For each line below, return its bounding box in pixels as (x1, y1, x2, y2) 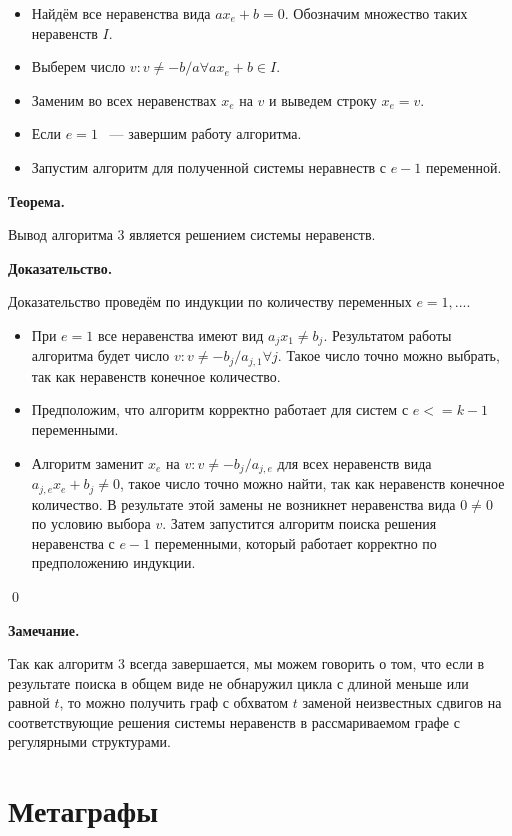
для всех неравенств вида (277, 452, 432, 473)
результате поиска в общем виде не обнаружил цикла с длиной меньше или (8, 672, 469, 693)
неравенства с (31, 532, 115, 553)
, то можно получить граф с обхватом (59, 692, 288, 713)
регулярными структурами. (8, 731, 172, 752)
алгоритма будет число (31, 345, 170, 366)
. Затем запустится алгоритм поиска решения (162, 513, 437, 534)
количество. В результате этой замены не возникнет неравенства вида (31, 493, 456, 514)
